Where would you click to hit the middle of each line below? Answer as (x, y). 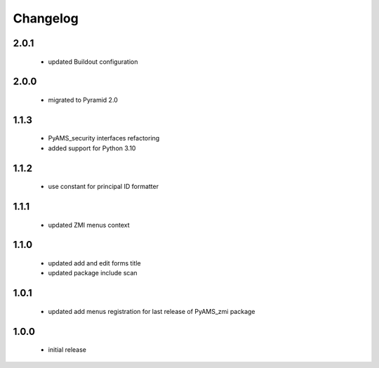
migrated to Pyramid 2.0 (83, 100)
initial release (67, 350)
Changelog (46, 18)
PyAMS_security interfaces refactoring (104, 138)
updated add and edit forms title (94, 263)
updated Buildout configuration (93, 61)
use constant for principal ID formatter (104, 187)
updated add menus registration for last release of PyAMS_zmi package (152, 311)
